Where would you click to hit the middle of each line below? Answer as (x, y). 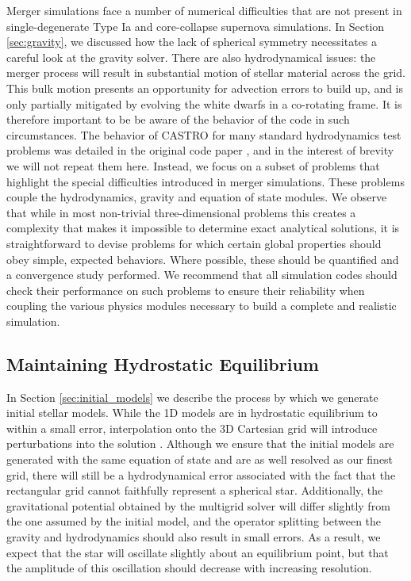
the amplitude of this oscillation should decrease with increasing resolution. (189, 568)
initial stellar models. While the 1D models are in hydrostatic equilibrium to (192, 413)
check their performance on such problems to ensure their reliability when (186, 290)
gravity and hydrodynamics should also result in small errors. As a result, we (194, 537)
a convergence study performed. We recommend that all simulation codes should (202, 275)
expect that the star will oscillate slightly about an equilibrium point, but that (198, 552)
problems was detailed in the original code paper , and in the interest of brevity (200, 150)
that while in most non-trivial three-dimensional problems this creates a (181, 212)
